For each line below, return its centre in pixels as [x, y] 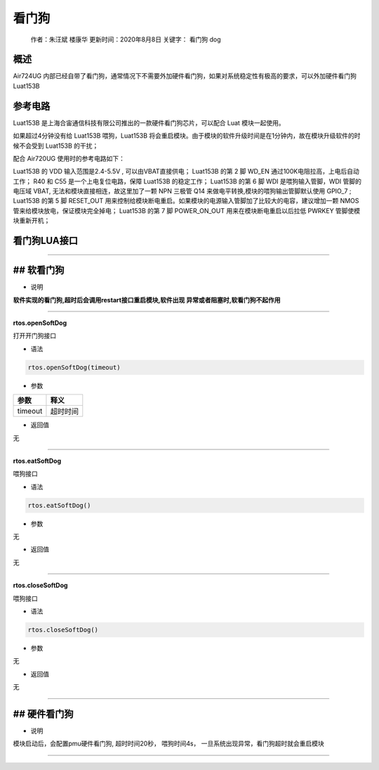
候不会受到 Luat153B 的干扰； [56, 146]
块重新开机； [32, 221]
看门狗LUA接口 [46, 241]
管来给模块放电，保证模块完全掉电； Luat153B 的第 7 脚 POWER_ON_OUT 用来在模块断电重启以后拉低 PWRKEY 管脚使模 [187, 210]
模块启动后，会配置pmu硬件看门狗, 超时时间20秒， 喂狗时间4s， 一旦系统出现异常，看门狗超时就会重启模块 [168, 744]
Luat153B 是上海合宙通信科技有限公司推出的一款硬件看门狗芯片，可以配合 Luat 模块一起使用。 [149, 122]
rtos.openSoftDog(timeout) [74, 367]
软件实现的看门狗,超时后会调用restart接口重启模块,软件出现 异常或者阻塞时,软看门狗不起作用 [147, 300]
